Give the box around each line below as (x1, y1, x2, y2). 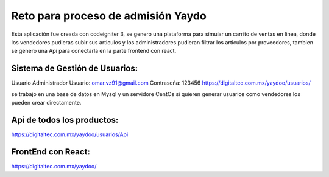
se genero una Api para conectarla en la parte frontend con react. (11, 47, 177, 55)
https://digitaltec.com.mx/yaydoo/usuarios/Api (11, 131, 129, 138)
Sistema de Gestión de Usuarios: (11, 63, 138, 74)
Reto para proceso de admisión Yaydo (11, 9, 207, 23)
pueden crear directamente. (11, 99, 82, 106)
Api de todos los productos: (11, 114, 119, 125)
